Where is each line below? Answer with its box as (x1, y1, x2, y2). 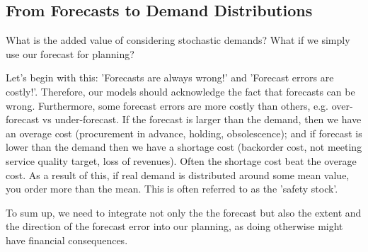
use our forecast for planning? (6, 46, 134, 61)
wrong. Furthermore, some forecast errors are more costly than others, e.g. (6, 98, 328, 113)
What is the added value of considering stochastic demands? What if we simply (6, 33, 350, 47)
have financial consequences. (6, 232, 128, 247)
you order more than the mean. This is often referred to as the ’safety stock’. (6, 181, 338, 196)
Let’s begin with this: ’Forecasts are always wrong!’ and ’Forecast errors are (6, 70, 334, 85)
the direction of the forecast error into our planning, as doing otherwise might (6, 219, 343, 234)
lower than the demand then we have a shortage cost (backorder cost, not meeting (6, 139, 362, 154)
